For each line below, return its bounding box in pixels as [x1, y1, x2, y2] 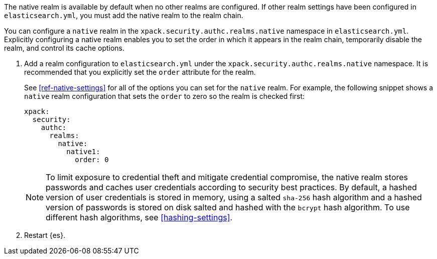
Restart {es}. [24, 231, 66, 239]
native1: [66, 148, 100, 156]
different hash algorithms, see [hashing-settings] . [46, 212, 233, 222]
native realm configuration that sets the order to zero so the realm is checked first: [24, 92, 305, 100]
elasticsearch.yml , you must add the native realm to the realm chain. [4, 11, 243, 20]
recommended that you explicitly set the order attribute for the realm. [24, 68, 256, 76]
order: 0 [75, 156, 109, 164]
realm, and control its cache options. [4, 44, 125, 52]
